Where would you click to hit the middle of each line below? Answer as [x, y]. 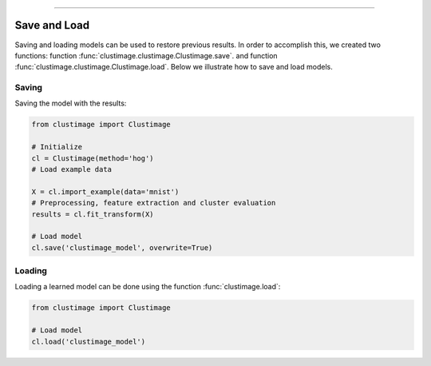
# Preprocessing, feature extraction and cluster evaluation [154, 203]
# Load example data [71, 169]
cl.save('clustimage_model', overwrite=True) [122, 247]
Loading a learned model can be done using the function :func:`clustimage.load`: [148, 287]
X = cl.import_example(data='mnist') [105, 191]
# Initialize [57, 147]
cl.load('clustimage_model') [89, 341]
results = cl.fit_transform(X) [93, 214]
